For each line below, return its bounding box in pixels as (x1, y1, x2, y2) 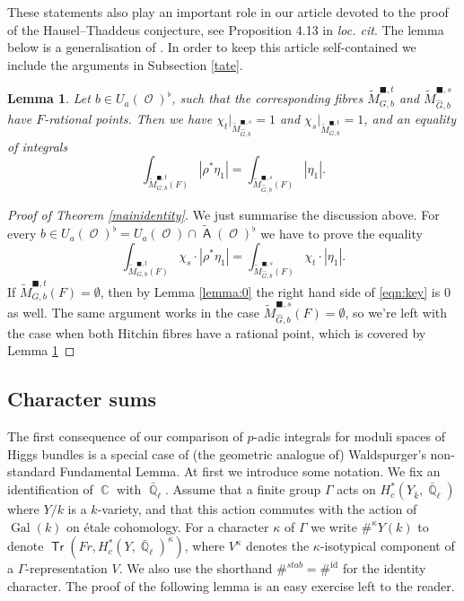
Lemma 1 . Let (7, 89, 91, 108)
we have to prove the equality (260, 223, 423, 242)
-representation (25, 559, 108, 578)
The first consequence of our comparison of (7, 427, 243, 446)
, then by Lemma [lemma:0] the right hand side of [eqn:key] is (100, 282, 441, 300)
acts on (337, 480, 376, 499)
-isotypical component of (320, 536, 455, 555)
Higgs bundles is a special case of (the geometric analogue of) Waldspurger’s (7, 444, 426, 463)
